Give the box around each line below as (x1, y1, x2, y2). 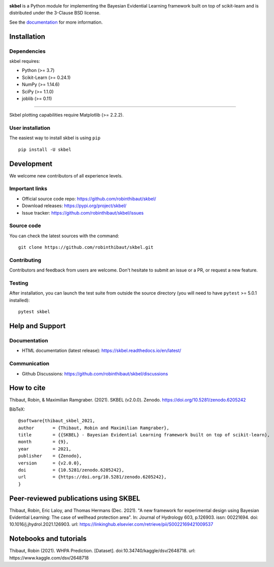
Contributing (9, 256, 41, 263)
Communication (9, 360, 50, 367)
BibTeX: (9, 406, 25, 412)
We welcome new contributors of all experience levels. (9, 172, 123, 178)
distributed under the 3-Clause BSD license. (9, 10, 101, 16)
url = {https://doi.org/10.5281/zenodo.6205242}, (18, 474, 167, 480)
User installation (9, 125, 50, 132)
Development (9, 159, 53, 168)
